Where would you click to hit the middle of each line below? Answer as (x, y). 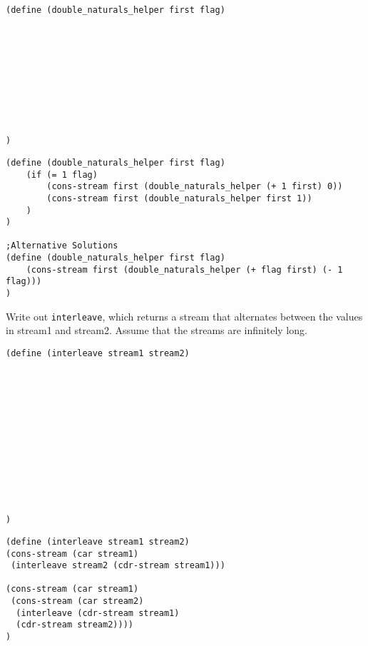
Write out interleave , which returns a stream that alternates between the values (184, 316)
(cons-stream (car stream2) (77, 601)
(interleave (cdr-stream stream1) (98, 613)
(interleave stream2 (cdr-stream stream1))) (118, 566)
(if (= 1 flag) (62, 175)
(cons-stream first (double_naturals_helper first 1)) (179, 198)
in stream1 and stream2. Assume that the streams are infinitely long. (157, 330)
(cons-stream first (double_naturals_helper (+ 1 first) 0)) (195, 187)
